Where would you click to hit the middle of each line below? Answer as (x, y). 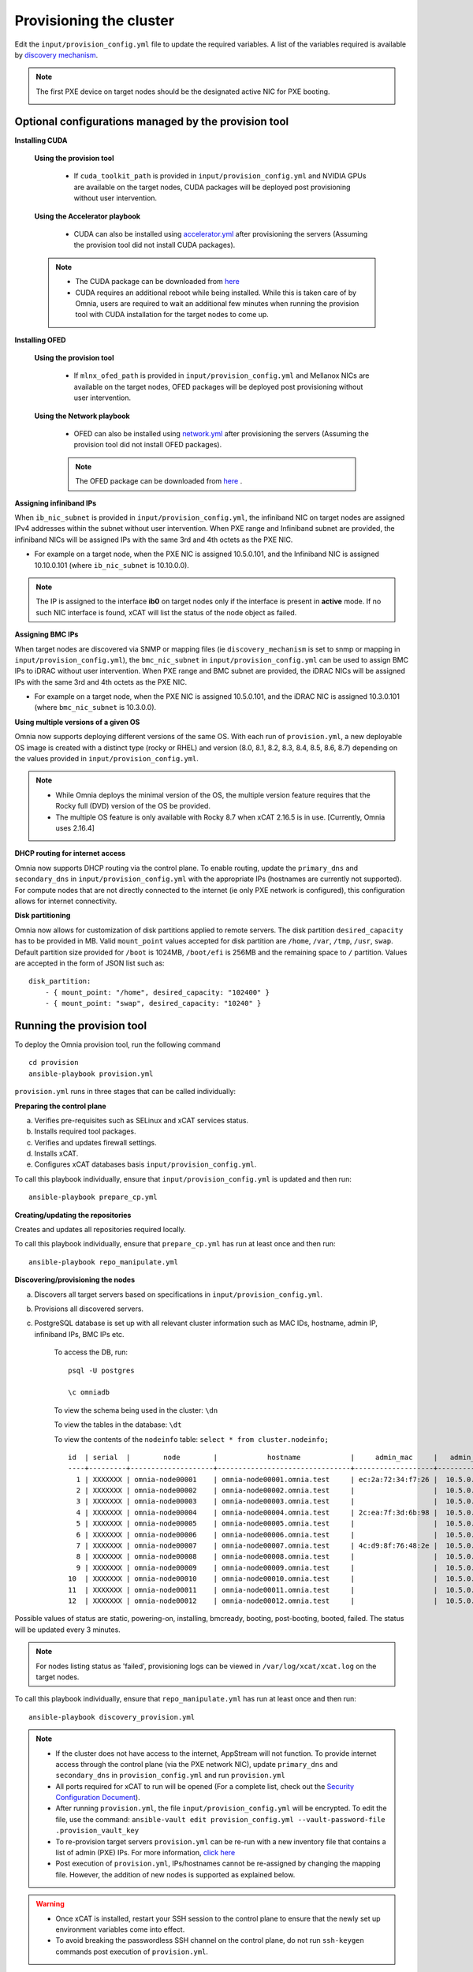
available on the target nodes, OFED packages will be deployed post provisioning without (218, 387)
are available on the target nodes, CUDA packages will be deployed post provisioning (212, 187)
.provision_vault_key (97, 1831)
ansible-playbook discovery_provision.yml (112, 1717)
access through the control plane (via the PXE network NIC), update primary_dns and (197, 1764)
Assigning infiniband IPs (56, 503)
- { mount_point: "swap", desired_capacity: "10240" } (153, 1003)
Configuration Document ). (98, 1798)
